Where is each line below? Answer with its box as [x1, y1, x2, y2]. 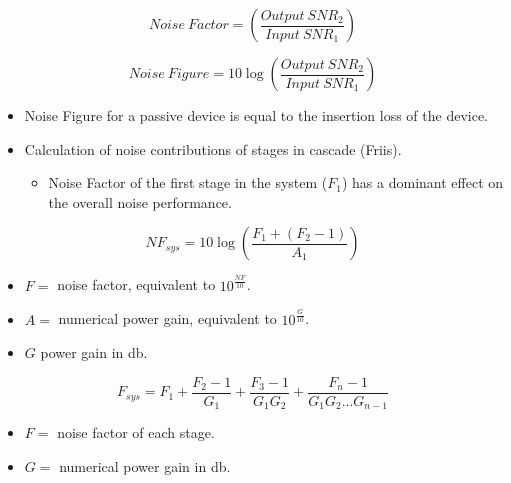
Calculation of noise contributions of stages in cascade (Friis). [24, 138, 402, 159]
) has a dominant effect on [341, 172, 504, 193]
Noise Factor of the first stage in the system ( [48, 172, 328, 193]
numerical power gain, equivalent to [58, 308, 277, 329]
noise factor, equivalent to [57, 274, 216, 295]
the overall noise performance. [48, 191, 232, 212]
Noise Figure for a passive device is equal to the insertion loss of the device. [24, 105, 488, 125]
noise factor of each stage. [57, 422, 215, 443]
